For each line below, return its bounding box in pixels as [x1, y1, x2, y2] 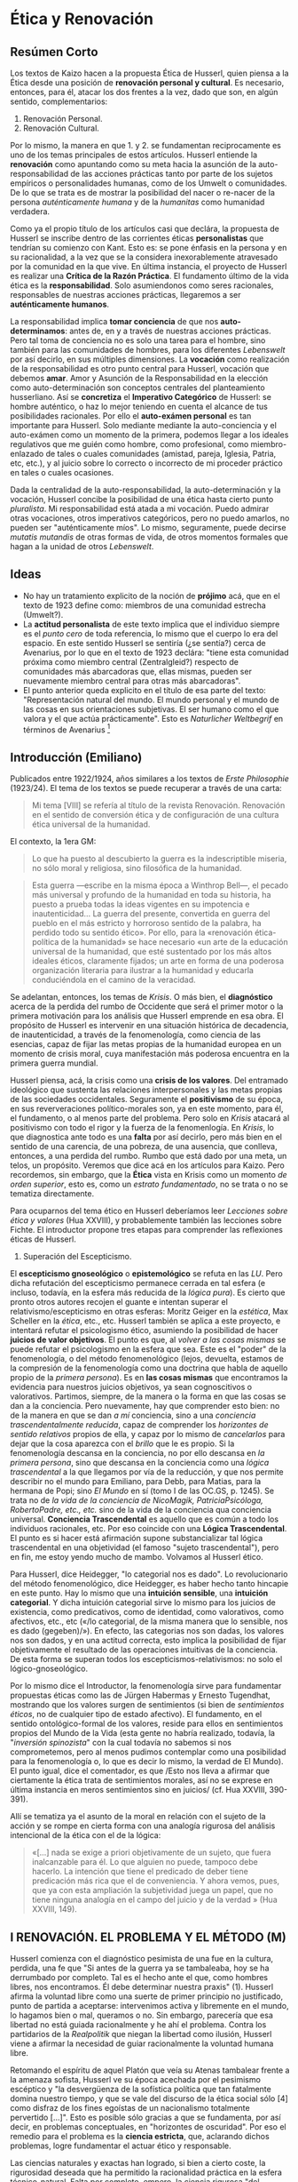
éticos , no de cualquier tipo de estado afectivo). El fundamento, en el [10, 1709, 263, 1720]
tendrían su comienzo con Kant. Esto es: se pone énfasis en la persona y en [10, 243, 287, 252]
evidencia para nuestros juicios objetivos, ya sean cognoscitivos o [10, 1382, 252, 1393]
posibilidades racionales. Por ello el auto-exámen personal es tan [10, 411, 252, 421]
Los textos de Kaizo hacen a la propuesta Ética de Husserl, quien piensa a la [10, 68, 289, 78]
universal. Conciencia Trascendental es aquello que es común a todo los [10, 1514, 278, 1524]
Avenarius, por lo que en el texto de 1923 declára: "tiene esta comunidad [22, 647, 289, 658]
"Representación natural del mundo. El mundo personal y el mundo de [22, 694, 280, 705]
